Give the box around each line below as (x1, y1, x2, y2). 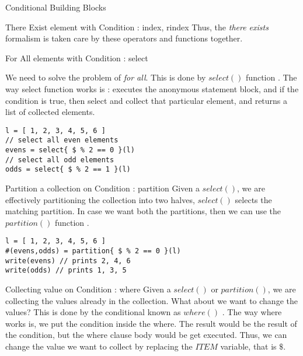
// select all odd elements (5, 155, 114, 164)
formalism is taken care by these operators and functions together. (5, 32, 243, 44)
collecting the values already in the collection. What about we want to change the (5, 294, 298, 306)
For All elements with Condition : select (5, 51, 148, 64)
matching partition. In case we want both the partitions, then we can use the (5, 205, 281, 217)
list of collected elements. (5, 106, 95, 118)
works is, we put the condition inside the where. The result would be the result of (5, 317, 297, 329)
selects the (235, 193, 272, 205)
